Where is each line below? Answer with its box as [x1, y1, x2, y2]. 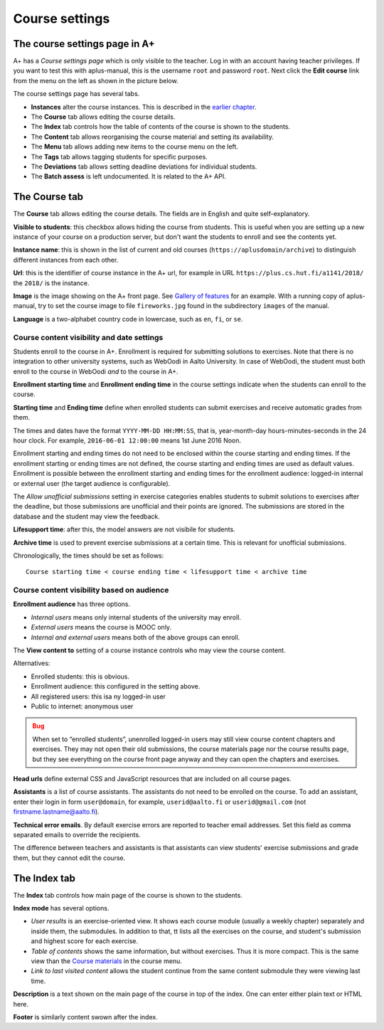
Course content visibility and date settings [13, 332, 164, 342]
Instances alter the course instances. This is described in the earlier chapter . [31, 102, 257, 111]
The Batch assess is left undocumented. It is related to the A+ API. [31, 172, 227, 181]
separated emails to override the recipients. [13, 830, 142, 839]
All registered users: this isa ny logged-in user [31, 692, 166, 701]
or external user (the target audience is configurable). [13, 479, 171, 487]
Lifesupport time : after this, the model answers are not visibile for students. [13, 525, 235, 533]
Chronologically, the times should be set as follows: [13, 551, 164, 560]
